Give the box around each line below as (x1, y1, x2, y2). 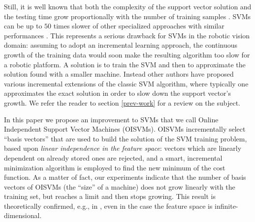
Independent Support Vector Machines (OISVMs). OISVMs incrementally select (4, 124, 246, 134)
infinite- (215, 200, 238, 211)
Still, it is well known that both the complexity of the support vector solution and (4, 1, 252, 11)
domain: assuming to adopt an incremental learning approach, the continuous (4, 40, 238, 50)
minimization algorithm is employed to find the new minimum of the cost (4, 162, 225, 172)
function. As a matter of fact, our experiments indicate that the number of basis (4, 172, 246, 182)
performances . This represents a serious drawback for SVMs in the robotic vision (4, 30, 250, 40)
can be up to (4, 21, 42, 31)
